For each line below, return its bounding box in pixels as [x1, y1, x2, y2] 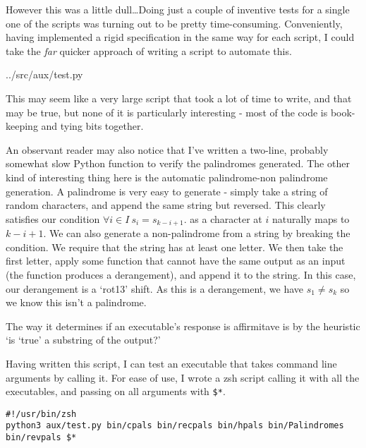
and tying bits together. [41, 119, 144, 133]
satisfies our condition [6, 211, 100, 226]
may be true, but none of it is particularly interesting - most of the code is [6, 104, 328, 119]
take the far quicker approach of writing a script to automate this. [6, 43, 292, 58]
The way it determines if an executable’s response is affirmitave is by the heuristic [6, 318, 360, 333]
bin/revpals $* [6, 432, 77, 443]
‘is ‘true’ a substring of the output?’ [6, 332, 161, 347]
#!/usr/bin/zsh [6, 408, 77, 419]
